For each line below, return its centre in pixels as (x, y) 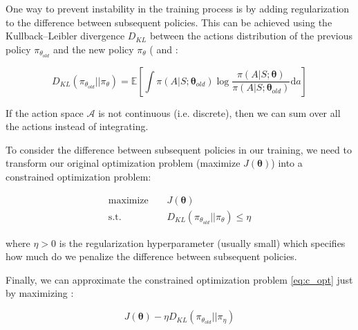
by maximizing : (40, 293)
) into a (287, 163)
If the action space (45, 112)
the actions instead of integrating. (77, 126)
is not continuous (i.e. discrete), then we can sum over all (219, 112)
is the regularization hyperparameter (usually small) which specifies (202, 242)
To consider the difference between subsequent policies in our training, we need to (179, 149)
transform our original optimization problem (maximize (123, 163)
